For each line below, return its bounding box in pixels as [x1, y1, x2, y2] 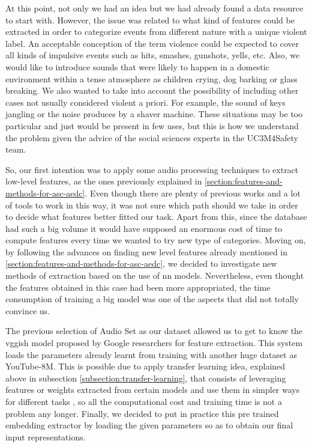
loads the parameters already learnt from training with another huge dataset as [5, 348, 297, 360]
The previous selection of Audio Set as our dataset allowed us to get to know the [5, 324, 303, 337]
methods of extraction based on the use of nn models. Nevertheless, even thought [5, 269, 304, 282]
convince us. [5, 304, 50, 317]
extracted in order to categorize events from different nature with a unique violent [5, 25, 307, 38]
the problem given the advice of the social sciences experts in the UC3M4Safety [5, 131, 299, 144]
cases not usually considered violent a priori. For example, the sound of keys [5, 96, 286, 108]
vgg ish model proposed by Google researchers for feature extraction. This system [5, 336, 303, 349]
